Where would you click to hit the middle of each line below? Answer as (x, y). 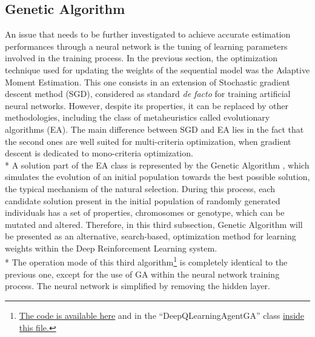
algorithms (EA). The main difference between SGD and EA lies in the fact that (154, 129)
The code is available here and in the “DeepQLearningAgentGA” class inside (162, 315)
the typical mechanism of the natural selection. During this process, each (140, 188)
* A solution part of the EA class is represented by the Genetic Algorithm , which (157, 165)
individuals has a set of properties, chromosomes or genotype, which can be (145, 212)
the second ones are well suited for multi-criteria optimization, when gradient (148, 141)
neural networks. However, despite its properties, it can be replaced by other (147, 105)
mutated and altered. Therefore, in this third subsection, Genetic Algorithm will (154, 224)
